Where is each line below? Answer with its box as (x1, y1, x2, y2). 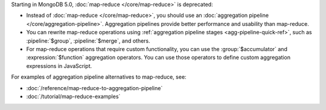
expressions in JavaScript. (26, 62, 92, 69)
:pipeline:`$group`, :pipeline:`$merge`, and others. (26, 37, 150, 44)
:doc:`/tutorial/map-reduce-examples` (26, 93, 121, 100)
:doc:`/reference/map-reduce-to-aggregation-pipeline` (26, 84, 163, 91)
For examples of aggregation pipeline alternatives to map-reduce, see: (11, 73, 187, 81)
